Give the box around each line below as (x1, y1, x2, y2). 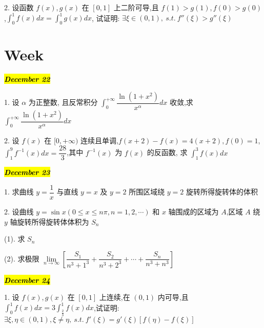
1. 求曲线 (4, 186, 34, 197)
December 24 (4, 274, 50, 285)
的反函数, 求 (147, 147, 188, 158)
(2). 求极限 (4, 253, 39, 264)
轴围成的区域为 (168, 206, 219, 216)
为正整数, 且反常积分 (28, 97, 98, 107)
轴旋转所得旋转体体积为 (10, 216, 89, 227)
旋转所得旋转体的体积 (186, 186, 258, 197)
